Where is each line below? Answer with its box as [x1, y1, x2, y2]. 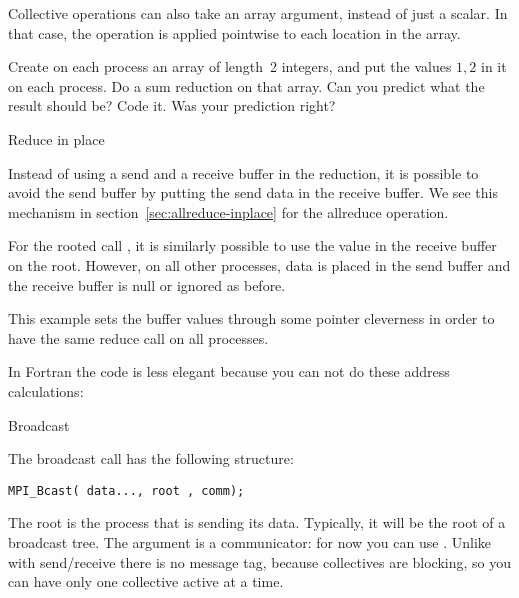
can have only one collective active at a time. [8, 571, 284, 592]
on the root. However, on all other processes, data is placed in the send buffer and [8, 254, 511, 275]
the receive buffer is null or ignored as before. [8, 274, 286, 295]
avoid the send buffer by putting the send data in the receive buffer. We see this [8, 182, 499, 203]
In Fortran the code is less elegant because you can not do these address [8, 361, 450, 382]
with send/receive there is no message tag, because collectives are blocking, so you [8, 551, 512, 572]
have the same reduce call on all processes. [8, 327, 269, 348]
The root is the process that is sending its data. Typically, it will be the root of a [8, 512, 506, 533]
